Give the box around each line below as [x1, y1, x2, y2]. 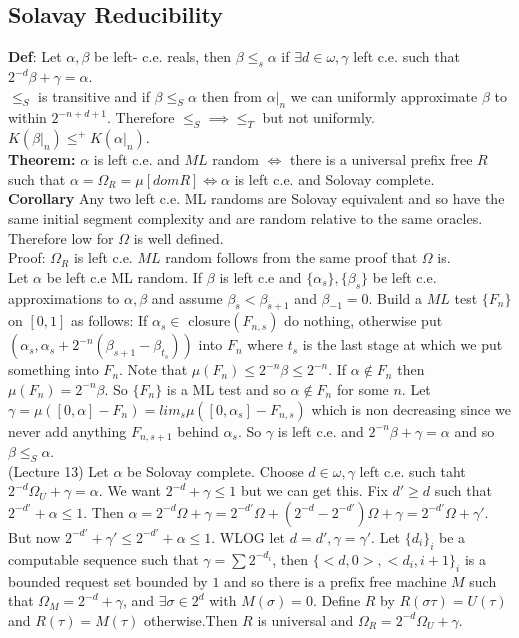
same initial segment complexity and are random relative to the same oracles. [8, 207, 483, 228]
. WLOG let [211, 526, 286, 547]
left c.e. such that [353, 46, 460, 67]
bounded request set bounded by [8, 570, 208, 591]
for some [336, 378, 389, 399]
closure [188, 310, 231, 331]
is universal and [257, 609, 354, 630]
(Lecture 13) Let [8, 460, 109, 481]
